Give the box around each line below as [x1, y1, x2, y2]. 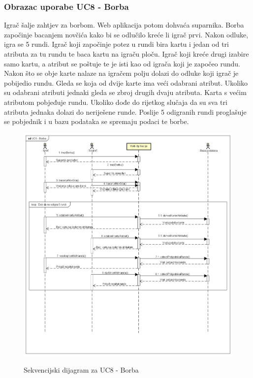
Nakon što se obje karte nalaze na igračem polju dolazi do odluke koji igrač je [4, 68, 239, 78]
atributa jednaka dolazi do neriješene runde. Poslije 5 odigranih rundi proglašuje [4, 106, 247, 117]
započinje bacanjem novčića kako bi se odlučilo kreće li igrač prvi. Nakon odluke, [4, 29, 249, 39]
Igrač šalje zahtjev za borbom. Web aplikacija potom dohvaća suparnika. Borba [4, 20, 244, 30]
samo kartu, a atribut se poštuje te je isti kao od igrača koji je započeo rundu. [4, 58, 240, 68]
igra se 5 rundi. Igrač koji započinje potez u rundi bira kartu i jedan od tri [4, 39, 229, 49]
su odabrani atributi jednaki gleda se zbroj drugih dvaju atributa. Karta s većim [4, 87, 247, 97]
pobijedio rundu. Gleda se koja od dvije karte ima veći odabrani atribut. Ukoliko [4, 77, 248, 88]
